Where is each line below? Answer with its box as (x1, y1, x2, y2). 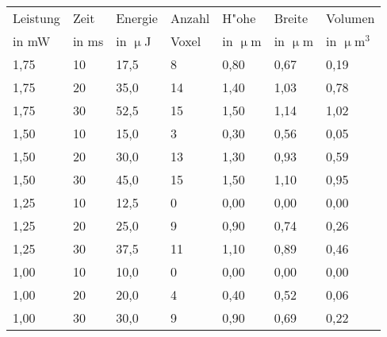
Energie (116, 9, 158, 27)
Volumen (326, 9, 375, 27)
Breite (274, 9, 308, 27)
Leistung (13, 9, 60, 27)
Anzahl (170, 9, 210, 27)
